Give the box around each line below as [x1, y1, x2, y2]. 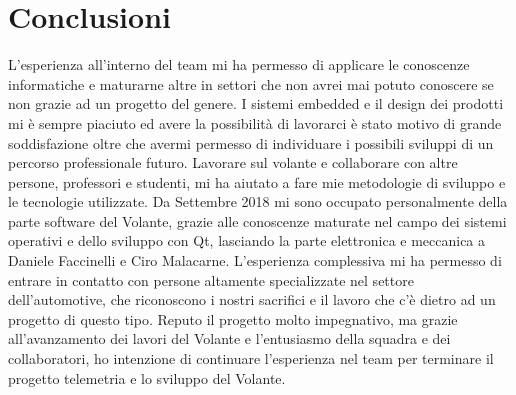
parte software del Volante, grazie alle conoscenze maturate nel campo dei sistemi [8, 210, 507, 231]
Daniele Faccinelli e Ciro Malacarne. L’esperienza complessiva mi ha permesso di [8, 250, 502, 271]
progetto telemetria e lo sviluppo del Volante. [8, 367, 286, 388]
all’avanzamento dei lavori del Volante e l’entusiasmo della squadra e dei [8, 328, 451, 349]
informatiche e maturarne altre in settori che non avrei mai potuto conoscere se [8, 73, 494, 94]
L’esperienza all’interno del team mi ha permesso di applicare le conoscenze [8, 54, 470, 75]
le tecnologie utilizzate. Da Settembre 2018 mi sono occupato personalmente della [8, 191, 508, 212]
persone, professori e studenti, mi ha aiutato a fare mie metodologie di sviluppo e [8, 171, 506, 192]
